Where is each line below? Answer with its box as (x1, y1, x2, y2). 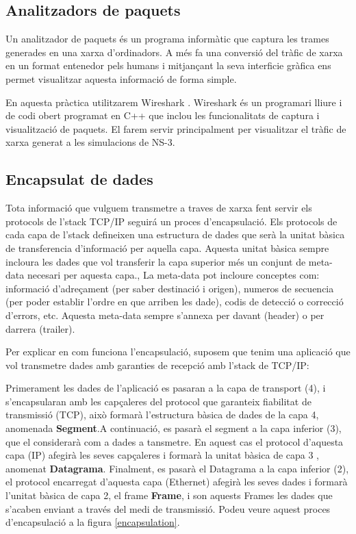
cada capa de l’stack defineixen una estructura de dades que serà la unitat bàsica (5, 227, 345, 242)
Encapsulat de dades (5, 168, 153, 190)
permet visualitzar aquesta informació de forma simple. (5, 71, 237, 86)
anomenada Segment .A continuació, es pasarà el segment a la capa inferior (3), (5, 421, 342, 435)
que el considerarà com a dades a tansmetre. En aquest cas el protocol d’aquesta (5, 434, 344, 448)
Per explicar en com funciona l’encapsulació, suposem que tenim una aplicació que (5, 344, 351, 359)
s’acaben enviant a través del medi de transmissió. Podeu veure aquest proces (5, 501, 331, 516)
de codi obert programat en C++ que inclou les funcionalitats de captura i (5, 108, 320, 123)
